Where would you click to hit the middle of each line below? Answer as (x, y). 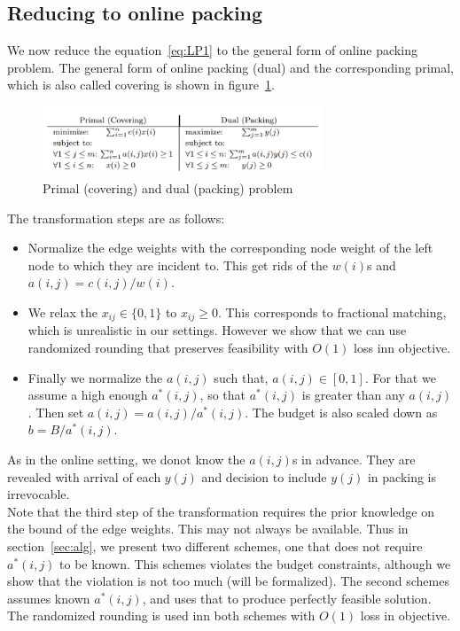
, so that (223, 395)
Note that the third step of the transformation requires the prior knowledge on (221, 511)
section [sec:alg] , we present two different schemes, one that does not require (215, 545)
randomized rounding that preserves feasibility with (168, 348)
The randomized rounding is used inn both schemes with (161, 615)
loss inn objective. (402, 348)
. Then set (56, 412)
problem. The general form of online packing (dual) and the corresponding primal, (230, 67)
